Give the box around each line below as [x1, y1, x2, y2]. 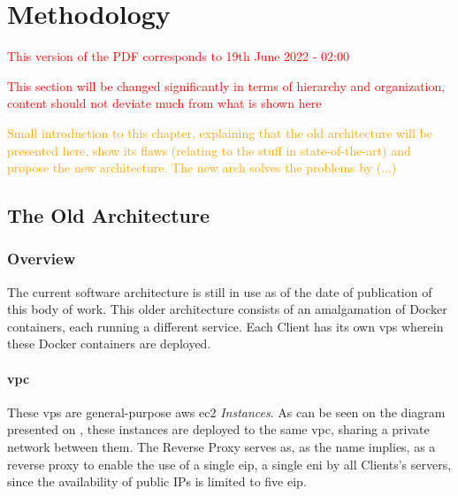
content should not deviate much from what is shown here [7, 94, 322, 112]
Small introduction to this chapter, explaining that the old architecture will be [7, 123, 432, 141]
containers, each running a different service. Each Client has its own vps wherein [7, 317, 444, 335]
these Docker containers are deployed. [7, 334, 211, 353]
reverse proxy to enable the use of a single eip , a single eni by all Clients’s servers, [7, 454, 452, 473]
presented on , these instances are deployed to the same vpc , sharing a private [7, 420, 430, 439]
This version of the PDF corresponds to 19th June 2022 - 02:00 [7, 47, 349, 65]
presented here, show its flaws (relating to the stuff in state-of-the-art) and [7, 141, 411, 159]
